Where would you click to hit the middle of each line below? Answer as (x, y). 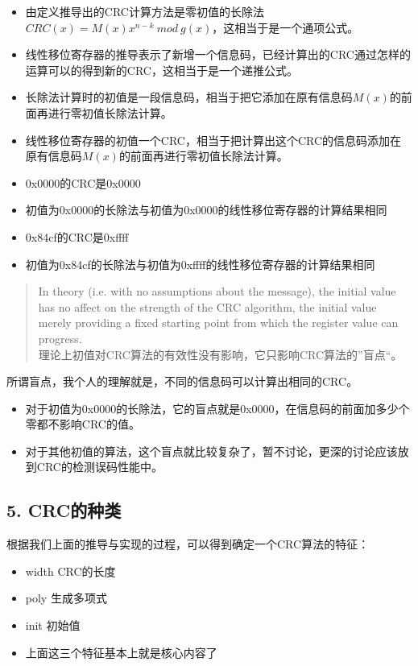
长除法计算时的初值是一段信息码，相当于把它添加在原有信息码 (189, 97)
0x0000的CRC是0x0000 (83, 182)
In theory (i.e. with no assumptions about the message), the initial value (217, 291)
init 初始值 (53, 625)
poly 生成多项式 (66, 598)
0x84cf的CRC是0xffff (77, 236)
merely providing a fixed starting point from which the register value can (218, 323)
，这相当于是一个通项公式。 (286, 27)
